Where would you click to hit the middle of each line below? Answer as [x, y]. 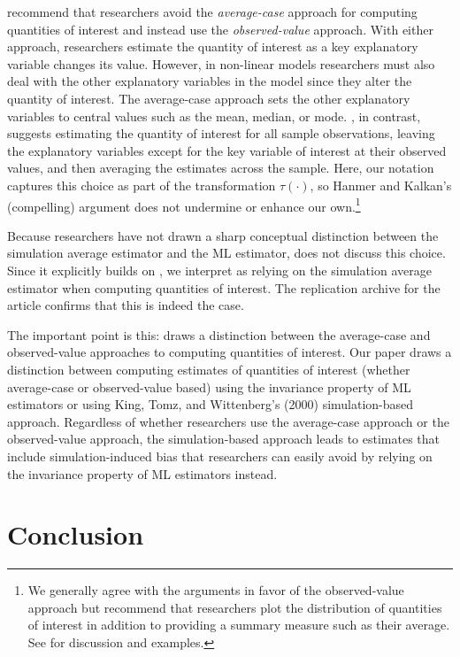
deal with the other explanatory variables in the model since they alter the [210, 81]
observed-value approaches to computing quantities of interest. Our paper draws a [230, 352]
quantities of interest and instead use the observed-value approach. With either [220, 29]
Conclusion [76, 534]
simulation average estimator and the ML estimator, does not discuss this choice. [226, 253]
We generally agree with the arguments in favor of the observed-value [216, 590]
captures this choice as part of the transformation [142, 185]
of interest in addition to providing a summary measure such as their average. [239, 625]
